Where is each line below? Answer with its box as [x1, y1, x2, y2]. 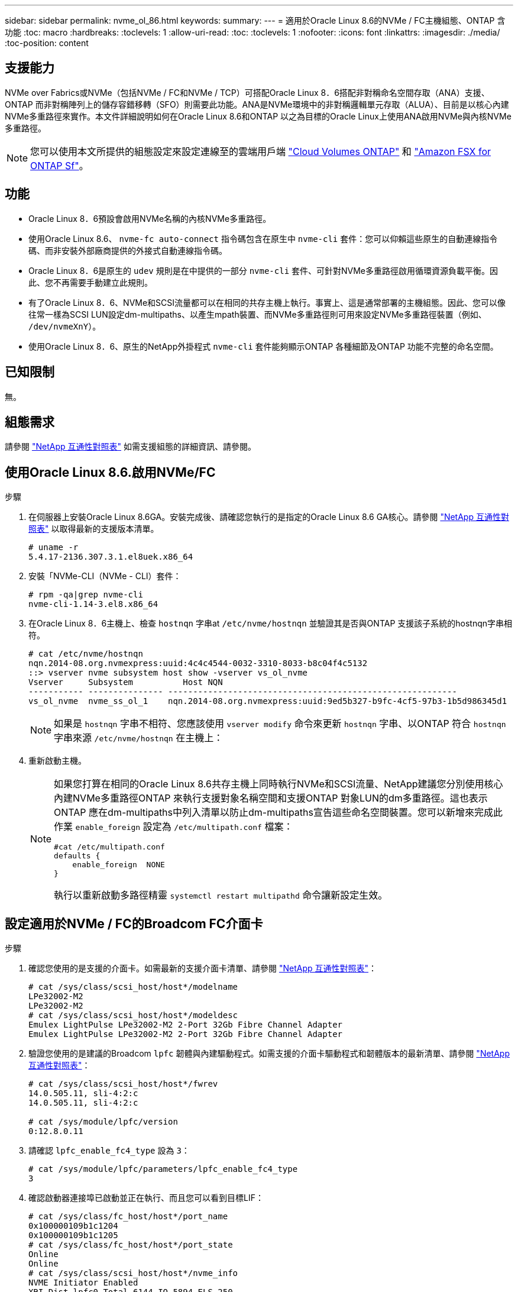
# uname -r [28, 542, 79, 553]
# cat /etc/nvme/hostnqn [28, 649, 143, 659]
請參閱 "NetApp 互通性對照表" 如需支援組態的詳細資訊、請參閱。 [5, 441, 256, 452]
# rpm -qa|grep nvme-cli [28, 590, 143, 600]
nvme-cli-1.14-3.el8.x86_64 [28, 599, 158, 609]
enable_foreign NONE [72, 860, 165, 870]
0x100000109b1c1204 [28, 1221, 118, 1231]
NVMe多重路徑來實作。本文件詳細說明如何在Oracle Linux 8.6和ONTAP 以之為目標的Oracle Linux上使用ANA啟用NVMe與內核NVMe [5, 111, 511, 121]
